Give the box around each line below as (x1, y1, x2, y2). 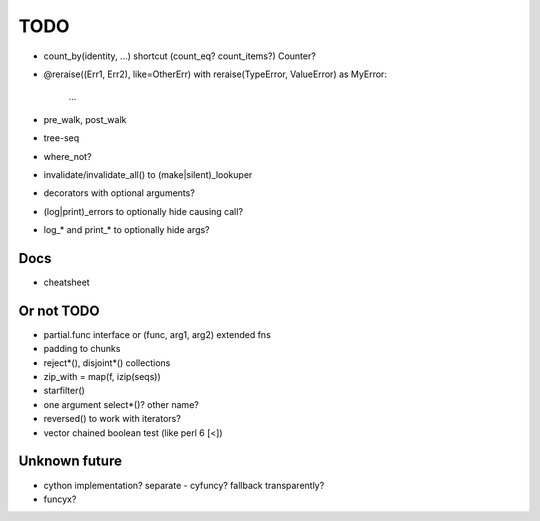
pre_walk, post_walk (43, 113, 127, 125)
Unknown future (18, 453, 122, 470)
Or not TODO (18, 302, 100, 319)
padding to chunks (43, 343, 121, 355)
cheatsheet (43, 276, 90, 288)
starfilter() (43, 385, 85, 397)
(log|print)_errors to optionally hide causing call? (43, 205, 244, 217)
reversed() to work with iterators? (43, 413, 182, 425)
